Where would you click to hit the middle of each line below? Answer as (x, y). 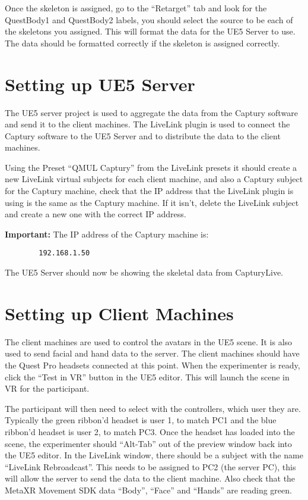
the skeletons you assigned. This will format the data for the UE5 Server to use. (150, 31)
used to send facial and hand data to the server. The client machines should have (152, 353)
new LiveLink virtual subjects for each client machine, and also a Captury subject (154, 179)
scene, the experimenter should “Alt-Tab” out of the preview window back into (148, 443)
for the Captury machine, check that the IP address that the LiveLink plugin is (149, 191)
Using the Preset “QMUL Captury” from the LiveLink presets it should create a (151, 167)
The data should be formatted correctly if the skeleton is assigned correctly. (142, 43)
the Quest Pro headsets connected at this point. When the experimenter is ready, (153, 365)
